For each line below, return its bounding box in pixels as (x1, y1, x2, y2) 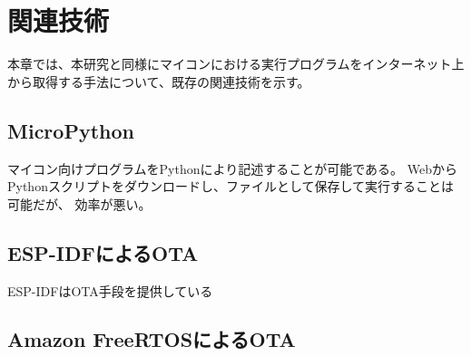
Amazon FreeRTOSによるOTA (7, 325, 296, 353)
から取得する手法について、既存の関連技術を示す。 (7, 72, 310, 91)
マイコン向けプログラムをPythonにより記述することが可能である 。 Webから (7, 159, 458, 178)
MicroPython (7, 116, 134, 144)
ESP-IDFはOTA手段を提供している (7, 281, 213, 300)
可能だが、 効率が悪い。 (7, 194, 152, 213)
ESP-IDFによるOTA (7, 238, 199, 266)
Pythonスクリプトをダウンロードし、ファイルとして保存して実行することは (7, 177, 455, 196)
